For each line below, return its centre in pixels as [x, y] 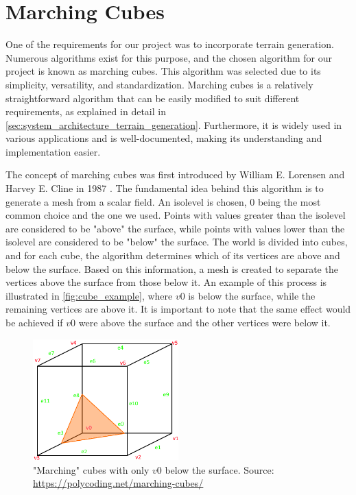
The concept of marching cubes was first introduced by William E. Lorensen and [175, 174]
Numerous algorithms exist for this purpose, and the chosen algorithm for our [169, 57]
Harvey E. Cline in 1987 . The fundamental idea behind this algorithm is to [165, 188]
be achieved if [34, 322]
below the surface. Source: [219, 469]
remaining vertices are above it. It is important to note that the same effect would [178, 309]
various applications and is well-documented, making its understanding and [164, 138]
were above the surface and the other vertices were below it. [204, 322]
